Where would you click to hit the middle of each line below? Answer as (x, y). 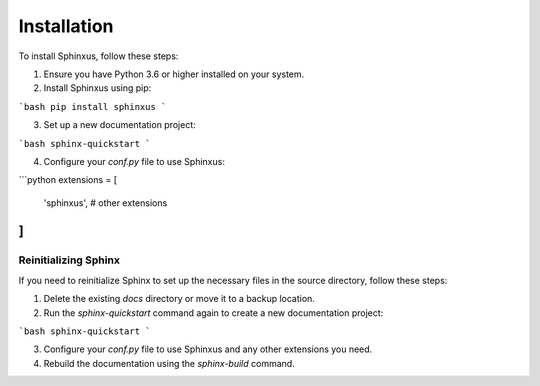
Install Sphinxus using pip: (97, 88)
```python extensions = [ (68, 180)
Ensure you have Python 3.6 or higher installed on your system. (174, 74)
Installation (66, 26)
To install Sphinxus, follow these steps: (98, 56)
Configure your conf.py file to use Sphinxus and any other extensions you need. (208, 349)
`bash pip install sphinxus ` (92, 106)
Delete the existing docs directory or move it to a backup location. (179, 299)
